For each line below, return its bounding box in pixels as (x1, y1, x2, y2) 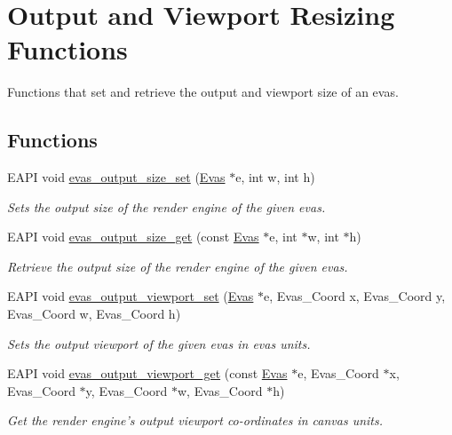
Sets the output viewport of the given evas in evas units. (7, 334, 311, 352)
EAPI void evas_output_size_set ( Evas (7, 168, 226, 186)
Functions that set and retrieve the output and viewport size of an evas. (7, 83, 399, 101)
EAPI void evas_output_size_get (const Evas (7, 227, 259, 246)
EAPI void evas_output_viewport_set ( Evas (7, 287, 254, 305)
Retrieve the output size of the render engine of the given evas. (7, 257, 348, 275)
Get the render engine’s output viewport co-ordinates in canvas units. (7, 411, 384, 430)
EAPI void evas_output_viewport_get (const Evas (7, 364, 288, 383)
